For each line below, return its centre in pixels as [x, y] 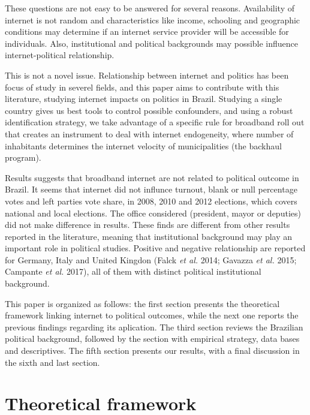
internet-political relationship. [60, 55]
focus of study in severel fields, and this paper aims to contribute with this [142, 87]
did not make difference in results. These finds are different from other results [148, 225]
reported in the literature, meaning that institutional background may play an [149, 236]
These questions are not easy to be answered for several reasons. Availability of [150, 8]
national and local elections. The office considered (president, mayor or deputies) [153, 213]
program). [23, 157]
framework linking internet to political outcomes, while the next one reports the [152, 315]
